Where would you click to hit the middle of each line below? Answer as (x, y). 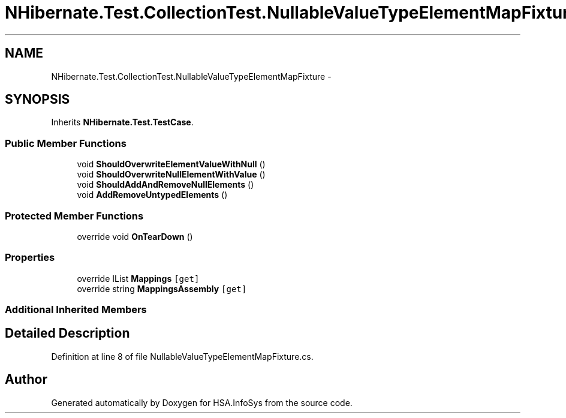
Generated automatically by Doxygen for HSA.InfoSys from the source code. (202, 402)
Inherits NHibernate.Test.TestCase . (122, 122)
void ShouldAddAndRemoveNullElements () (165, 185)
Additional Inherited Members (76, 310)
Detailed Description (67, 333)
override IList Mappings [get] (138, 278)
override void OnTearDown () (135, 236)
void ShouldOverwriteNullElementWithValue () (171, 175)
